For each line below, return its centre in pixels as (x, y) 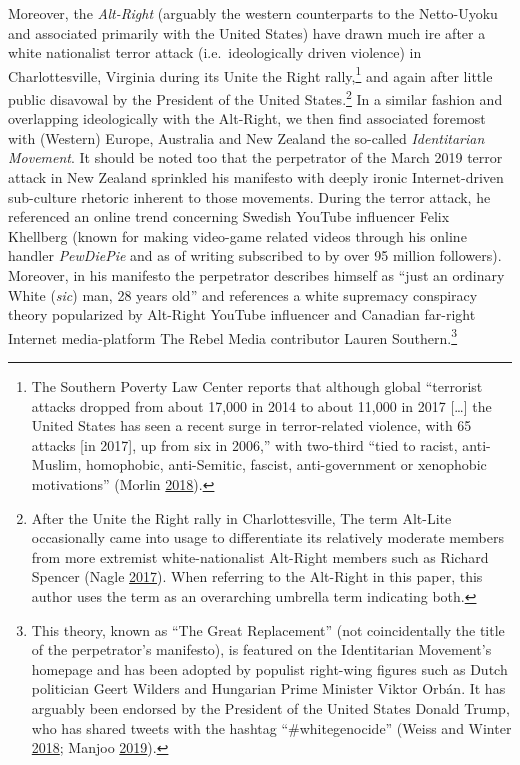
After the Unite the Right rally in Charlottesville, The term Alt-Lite (241, 517)
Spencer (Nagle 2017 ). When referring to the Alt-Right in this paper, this (257, 576)
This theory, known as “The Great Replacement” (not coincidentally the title (268, 629)
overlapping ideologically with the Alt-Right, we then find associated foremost (247, 118)
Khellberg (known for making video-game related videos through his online (237, 235)
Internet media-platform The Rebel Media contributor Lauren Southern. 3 (233, 336)
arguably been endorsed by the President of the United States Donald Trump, (270, 707)
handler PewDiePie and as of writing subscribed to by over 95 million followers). (255, 255)
